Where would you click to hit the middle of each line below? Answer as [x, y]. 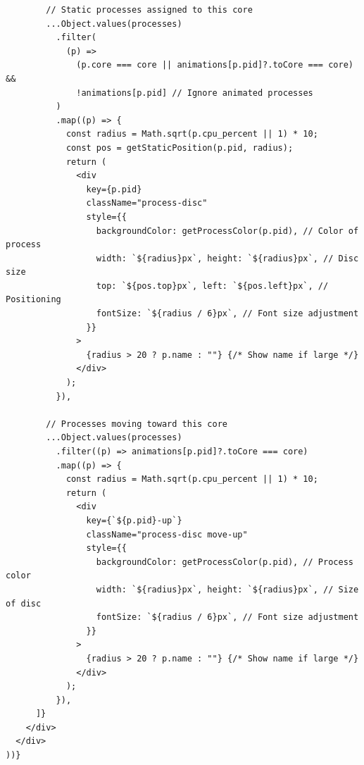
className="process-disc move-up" [167, 534]
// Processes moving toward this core [137, 424]
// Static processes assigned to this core [149, 10]
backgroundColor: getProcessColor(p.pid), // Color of [227, 231]
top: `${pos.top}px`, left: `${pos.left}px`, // [212, 286]
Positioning [33, 300]
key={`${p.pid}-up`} [134, 520]
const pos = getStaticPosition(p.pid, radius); [180, 148]
